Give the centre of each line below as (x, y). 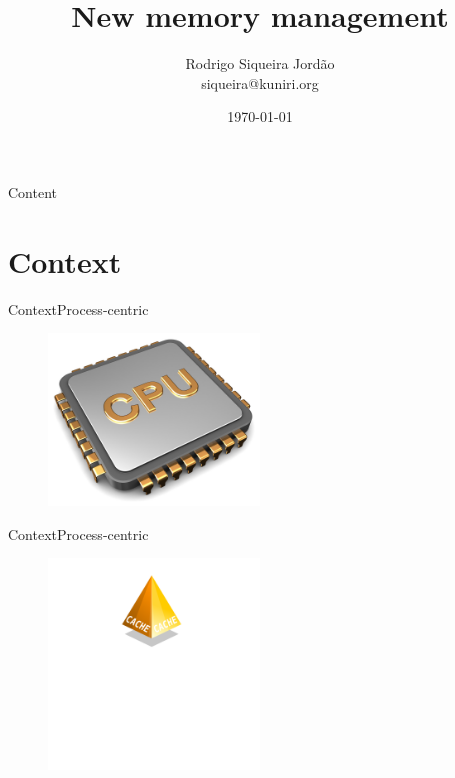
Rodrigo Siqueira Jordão (260, 63)
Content (32, 191)
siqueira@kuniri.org (260, 82)
